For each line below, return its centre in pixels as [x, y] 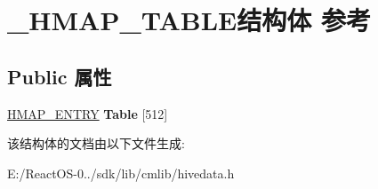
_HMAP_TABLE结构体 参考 [189, 20]
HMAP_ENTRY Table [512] [88, 113]
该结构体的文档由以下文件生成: [96, 143]
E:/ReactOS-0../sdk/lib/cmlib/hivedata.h [121, 173]
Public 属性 [60, 76]
